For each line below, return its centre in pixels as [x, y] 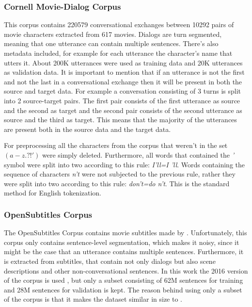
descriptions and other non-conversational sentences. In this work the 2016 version [126, 270]
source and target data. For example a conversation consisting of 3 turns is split [122, 91]
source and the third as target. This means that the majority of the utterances [120, 120]
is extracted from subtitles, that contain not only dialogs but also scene [110, 261]
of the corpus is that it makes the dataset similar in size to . [93, 299]
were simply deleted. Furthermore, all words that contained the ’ [138, 154]
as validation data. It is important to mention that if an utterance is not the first [124, 72]
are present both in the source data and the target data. [87, 129]
